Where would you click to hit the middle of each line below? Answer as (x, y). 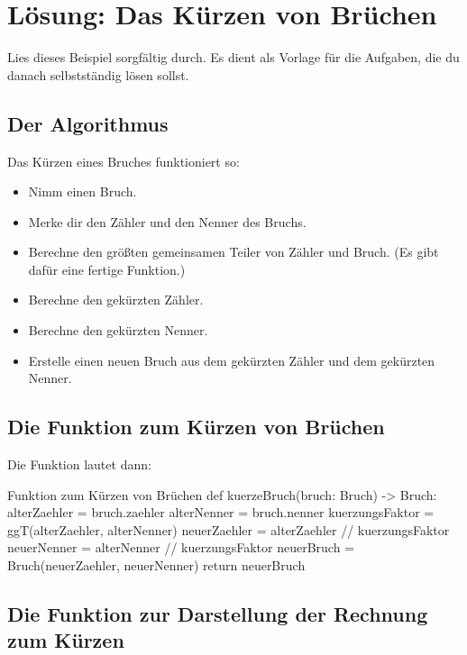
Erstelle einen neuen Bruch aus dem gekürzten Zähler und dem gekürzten (232, 360)
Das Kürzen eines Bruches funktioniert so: (124, 161)
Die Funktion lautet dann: (79, 464)
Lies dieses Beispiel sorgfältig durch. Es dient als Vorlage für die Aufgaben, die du (233, 57)
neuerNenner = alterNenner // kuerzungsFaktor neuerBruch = (181, 547)
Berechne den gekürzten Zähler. (116, 300)
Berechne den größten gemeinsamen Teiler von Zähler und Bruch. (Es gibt (233, 252)
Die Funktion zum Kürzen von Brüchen (196, 427)
